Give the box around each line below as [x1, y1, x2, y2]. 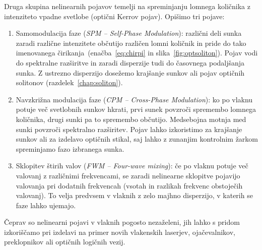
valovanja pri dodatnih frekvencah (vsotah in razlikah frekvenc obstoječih [16, 180, 243, 191]
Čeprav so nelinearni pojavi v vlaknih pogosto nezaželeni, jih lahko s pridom [4, 217, 240, 227]
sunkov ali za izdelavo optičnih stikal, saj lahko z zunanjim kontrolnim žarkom [16, 134, 258, 144]
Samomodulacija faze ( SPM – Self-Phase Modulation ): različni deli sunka [16, 28, 242, 38]
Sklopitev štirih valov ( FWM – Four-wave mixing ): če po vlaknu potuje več [16, 160, 248, 171]
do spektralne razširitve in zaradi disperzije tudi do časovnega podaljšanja [16, 57, 245, 68]
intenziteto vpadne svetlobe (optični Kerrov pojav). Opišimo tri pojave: [4, 11, 225, 21]
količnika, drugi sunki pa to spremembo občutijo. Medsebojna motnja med [16, 113, 246, 124]
